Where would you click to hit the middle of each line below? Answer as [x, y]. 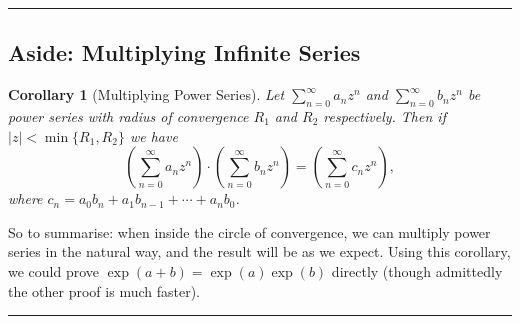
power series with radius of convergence [128, 116]
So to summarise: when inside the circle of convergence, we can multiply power [249, 231]
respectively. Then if [384, 116]
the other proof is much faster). [104, 290]
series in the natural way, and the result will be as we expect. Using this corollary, [259, 251]
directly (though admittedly [417, 270]
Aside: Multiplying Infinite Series [184, 52]
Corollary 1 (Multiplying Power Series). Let [146, 94]
